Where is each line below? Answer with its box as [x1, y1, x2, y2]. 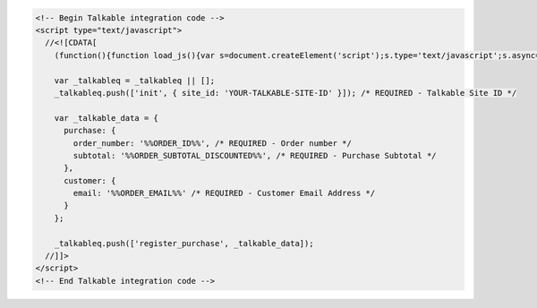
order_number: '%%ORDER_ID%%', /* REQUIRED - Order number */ [72, 138, 353, 148]
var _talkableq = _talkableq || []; [54, 75, 215, 85]
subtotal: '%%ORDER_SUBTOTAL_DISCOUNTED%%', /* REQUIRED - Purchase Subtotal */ [72, 150, 438, 160]
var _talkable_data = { [54, 113, 158, 123]
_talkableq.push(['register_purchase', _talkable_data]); [54, 238, 314, 248]
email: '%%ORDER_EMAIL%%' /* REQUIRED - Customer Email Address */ [72, 188, 376, 199]
